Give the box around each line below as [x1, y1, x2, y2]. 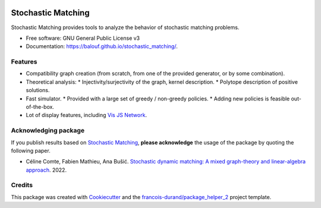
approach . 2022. [26, 166, 67, 174]
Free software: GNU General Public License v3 [26, 34, 140, 42]
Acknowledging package [11, 127, 85, 135]
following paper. [11, 147, 51, 154]
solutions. [26, 87, 50, 94]
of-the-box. [26, 103, 55, 110]
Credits [11, 181, 33, 190]
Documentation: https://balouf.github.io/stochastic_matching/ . [26, 43, 178, 50]
